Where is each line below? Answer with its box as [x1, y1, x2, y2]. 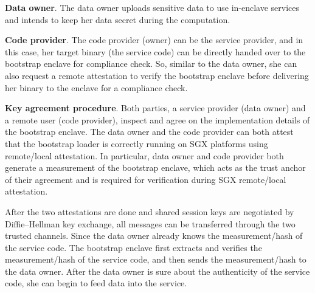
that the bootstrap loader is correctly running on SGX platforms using [5, 137, 268, 150]
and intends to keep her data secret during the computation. [5, 13, 230, 26]
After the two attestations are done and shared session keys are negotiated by [5, 205, 294, 218]
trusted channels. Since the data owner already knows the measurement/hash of [5, 229, 303, 242]
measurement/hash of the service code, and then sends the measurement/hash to [5, 253, 306, 266]
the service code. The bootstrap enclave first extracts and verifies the [5, 241, 262, 253]
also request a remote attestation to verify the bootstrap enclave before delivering [5, 69, 309, 81]
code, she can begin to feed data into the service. [5, 277, 187, 289]
